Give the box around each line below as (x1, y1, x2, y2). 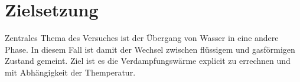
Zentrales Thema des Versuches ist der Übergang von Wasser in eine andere (5, 32, 279, 44)
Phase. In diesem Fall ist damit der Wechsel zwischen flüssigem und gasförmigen (5, 43, 295, 55)
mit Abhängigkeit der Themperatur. (5, 66, 136, 78)
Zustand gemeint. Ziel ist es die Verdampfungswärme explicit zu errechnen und (5, 54, 291, 67)
